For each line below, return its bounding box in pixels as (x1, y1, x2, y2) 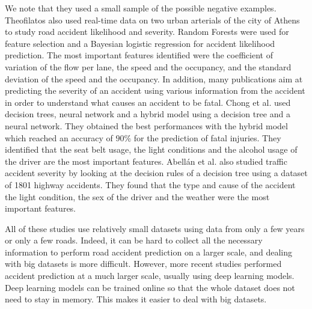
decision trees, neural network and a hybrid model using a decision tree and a (5, 108, 290, 120)
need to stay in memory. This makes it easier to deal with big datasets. (5, 293, 267, 305)
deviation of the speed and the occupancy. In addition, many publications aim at (5, 72, 303, 85)
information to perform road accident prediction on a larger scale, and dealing (5, 245, 292, 258)
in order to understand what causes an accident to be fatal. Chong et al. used (5, 96, 291, 108)
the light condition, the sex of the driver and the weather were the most (5, 190, 270, 203)
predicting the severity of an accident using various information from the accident (5, 84, 305, 97)
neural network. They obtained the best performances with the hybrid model (5, 119, 288, 132)
